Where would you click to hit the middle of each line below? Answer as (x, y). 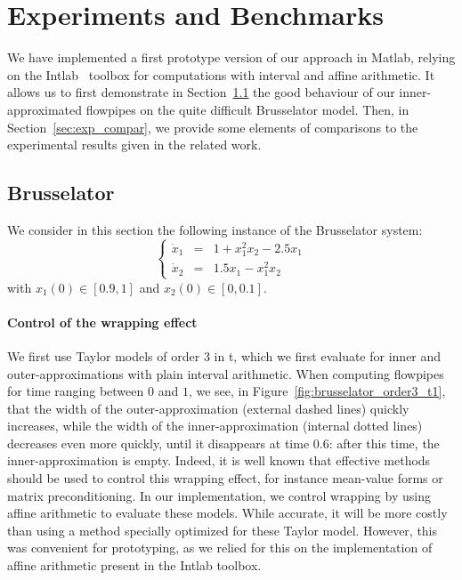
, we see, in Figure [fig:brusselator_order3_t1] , (317, 391)
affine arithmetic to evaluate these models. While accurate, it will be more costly (227, 513)
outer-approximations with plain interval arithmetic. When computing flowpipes (226, 373)
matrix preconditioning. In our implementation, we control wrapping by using (219, 495)
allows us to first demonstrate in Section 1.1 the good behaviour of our (201, 92)
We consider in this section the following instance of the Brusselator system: (215, 229)
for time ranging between (76, 391)
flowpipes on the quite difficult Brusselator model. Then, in (247, 109)
